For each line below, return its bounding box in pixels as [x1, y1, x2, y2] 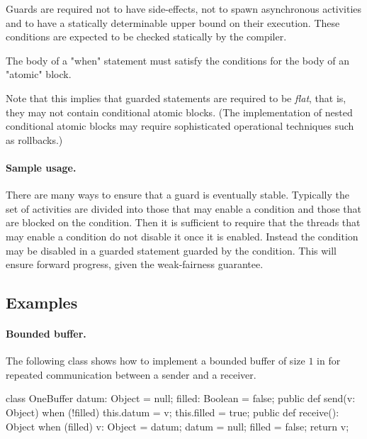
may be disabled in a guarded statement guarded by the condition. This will [6, 243, 337, 257]
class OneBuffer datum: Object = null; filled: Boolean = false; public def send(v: [6, 391, 356, 406]
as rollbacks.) [6, 132, 63, 147]
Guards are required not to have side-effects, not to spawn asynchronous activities [6, 1, 362, 16]
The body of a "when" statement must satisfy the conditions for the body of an [6, 52, 349, 67]
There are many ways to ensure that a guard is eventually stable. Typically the [6, 187, 349, 202]
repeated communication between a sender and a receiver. [6, 367, 256, 382]
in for [317, 353, 341, 368]
